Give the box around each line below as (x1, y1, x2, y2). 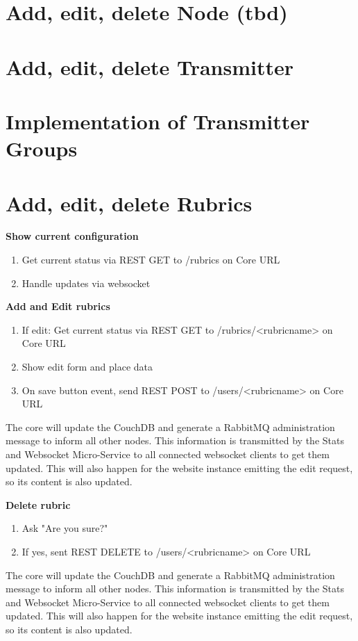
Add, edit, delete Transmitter (6, 52, 294, 81)
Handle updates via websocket (22, 275, 151, 290)
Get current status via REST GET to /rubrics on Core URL (22, 252, 280, 267)
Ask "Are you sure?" (22, 521, 108, 535)
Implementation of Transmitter (6, 106, 310, 135)
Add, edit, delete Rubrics (6, 188, 253, 217)
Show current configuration (6, 229, 139, 243)
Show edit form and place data (22, 359, 153, 373)
